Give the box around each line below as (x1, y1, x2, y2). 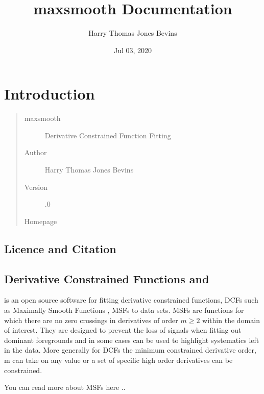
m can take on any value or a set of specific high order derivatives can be (4, 354, 233, 365)
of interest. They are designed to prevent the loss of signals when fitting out (4, 325, 242, 335)
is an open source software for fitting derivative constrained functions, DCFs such (4, 294, 258, 305)
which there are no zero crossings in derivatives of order (4, 314, 178, 325)
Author (24, 147, 47, 158)
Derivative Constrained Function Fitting (44, 130, 171, 140)
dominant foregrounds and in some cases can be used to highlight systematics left (4, 334, 259, 345)
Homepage (24, 215, 57, 226)
